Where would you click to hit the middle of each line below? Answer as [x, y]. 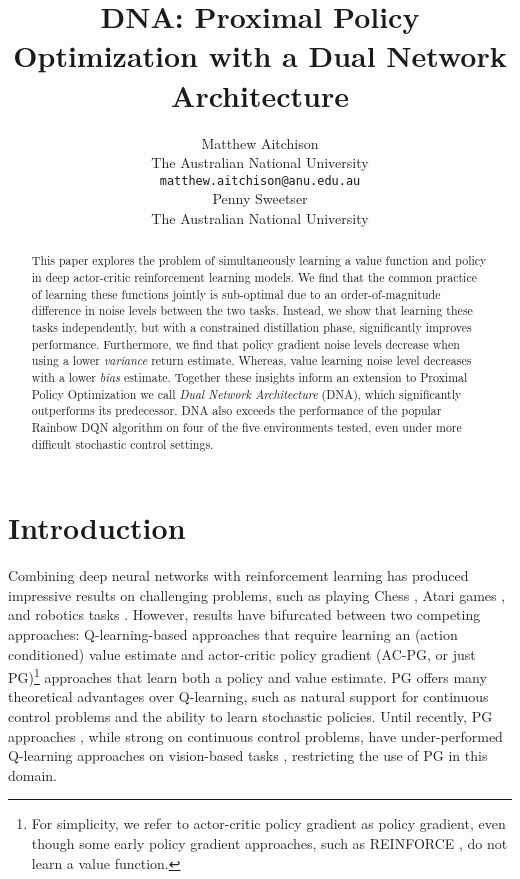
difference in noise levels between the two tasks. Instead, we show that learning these [252, 310]
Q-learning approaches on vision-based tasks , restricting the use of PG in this [248, 755]
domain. [33, 774]
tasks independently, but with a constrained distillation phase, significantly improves [251, 326]
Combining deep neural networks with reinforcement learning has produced [238, 575]
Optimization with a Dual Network [260, 55]
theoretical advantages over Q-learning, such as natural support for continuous [248, 696]
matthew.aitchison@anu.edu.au [260, 180]
